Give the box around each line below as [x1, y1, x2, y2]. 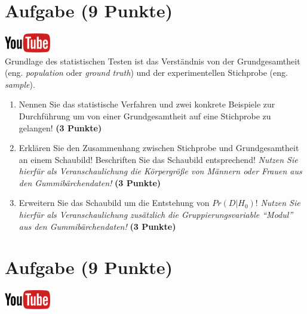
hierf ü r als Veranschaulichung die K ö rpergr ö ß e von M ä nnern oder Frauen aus [19, 165, 302, 177]
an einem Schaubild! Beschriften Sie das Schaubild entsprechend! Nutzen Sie [19, 153, 298, 165]
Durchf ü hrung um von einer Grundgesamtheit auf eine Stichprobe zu [19, 109, 271, 122]
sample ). [5, 78, 35, 90]
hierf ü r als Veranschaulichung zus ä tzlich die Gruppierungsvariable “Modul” [19, 208, 293, 221]
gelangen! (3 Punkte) [19, 121, 102, 134]
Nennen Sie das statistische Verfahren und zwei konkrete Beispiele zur [19, 98, 275, 110]
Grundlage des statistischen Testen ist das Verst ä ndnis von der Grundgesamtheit [5, 54, 300, 67]
